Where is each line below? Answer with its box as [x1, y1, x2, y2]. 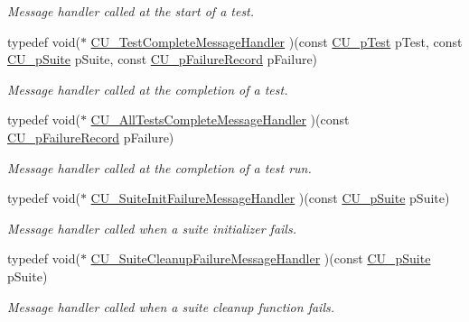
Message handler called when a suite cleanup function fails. [7, 297, 334, 316]
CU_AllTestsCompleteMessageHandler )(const [90, 110, 350, 129]
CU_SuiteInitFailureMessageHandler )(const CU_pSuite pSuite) [90, 189, 450, 207]
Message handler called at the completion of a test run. [7, 158, 312, 177]
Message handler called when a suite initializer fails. [7, 218, 296, 237]
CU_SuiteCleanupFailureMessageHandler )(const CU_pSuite [90, 249, 431, 268]
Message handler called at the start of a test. [7, 2, 255, 20]
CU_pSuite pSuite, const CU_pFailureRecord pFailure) [7, 50, 318, 69]
